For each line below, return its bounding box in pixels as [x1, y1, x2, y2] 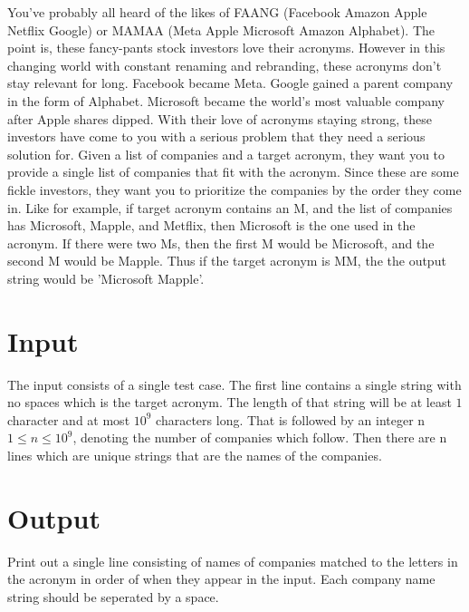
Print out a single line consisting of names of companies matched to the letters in [7, 551, 458, 570]
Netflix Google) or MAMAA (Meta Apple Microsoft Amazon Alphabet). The [7, 20, 435, 39]
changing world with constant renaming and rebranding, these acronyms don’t [7, 55, 442, 74]
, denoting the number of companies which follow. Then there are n [72, 428, 447, 447]
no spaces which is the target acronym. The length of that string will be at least [7, 393, 452, 412]
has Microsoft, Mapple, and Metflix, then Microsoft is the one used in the [7, 216, 416, 235]
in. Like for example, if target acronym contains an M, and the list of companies [7, 198, 453, 217]
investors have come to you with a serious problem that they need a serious [7, 127, 426, 146]
